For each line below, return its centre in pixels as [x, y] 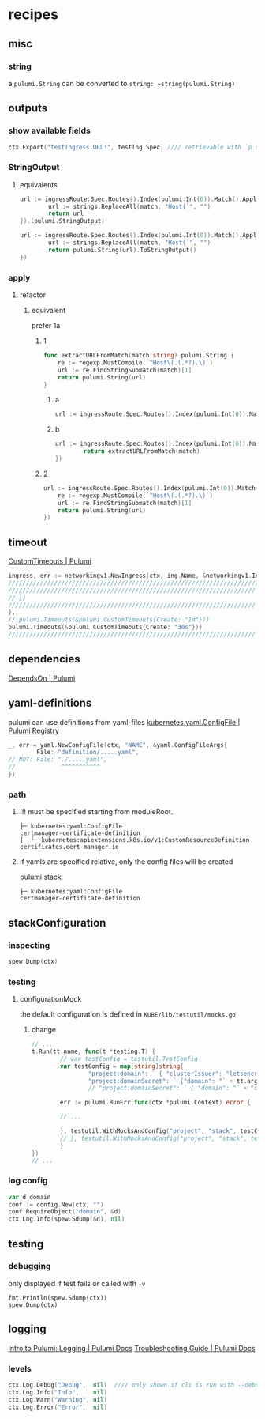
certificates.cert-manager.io [69, 847]
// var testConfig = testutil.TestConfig [129, 1059]
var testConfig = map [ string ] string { [121, 1066]
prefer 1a [46, 326]
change [44, 1030]
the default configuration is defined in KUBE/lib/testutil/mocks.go [128, 1014]
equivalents [38, 184]
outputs [28, 108]
